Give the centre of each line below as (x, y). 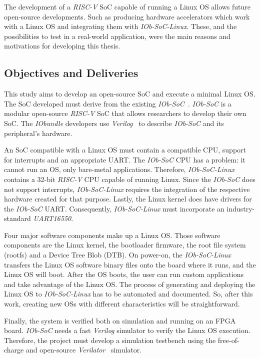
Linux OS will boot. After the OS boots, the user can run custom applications (124, 274)
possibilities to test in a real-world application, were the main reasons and (117, 36)
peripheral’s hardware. (38, 133)
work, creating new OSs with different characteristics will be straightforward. (122, 304)
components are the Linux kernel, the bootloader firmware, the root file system (125, 245)
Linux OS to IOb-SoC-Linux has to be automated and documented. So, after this (128, 294)
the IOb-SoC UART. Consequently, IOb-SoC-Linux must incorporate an (114, 208)
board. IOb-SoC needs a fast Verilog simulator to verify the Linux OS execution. (127, 330)
